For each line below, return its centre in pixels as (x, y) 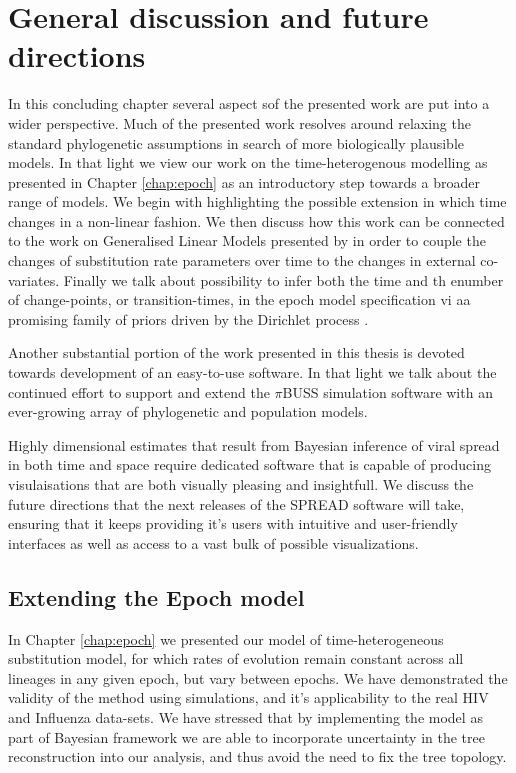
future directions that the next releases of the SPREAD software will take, (236, 503)
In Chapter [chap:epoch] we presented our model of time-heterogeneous (226, 638)
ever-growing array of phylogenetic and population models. (188, 411)
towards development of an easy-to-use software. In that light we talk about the (252, 372)
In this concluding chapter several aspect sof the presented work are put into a (249, 103)
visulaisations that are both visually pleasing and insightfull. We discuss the (241, 484)
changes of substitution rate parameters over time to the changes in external (242, 260)
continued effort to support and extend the (139, 391)
